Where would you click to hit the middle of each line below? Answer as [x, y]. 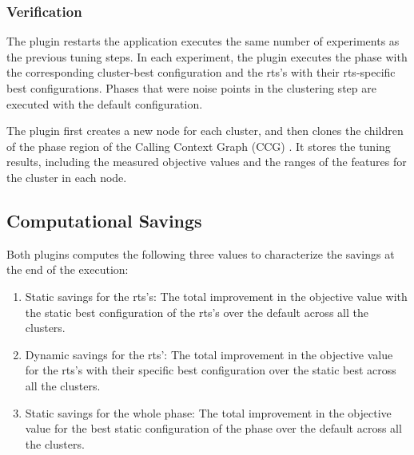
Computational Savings [104, 220]
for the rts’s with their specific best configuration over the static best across [211, 370]
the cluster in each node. [67, 177]
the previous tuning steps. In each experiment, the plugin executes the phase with [207, 56]
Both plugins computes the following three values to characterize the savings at [201, 253]
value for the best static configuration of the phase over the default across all [213, 428]
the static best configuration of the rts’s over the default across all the [197, 312]
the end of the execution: [68, 269]
